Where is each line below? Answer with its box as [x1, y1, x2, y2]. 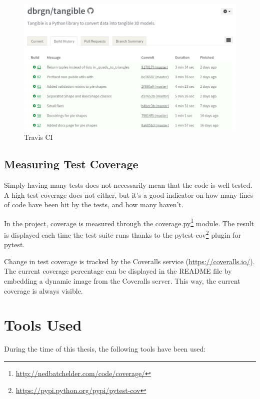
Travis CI [24, 132, 53, 142]
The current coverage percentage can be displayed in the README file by [4, 266, 232, 276]
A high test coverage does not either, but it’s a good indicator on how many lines [4, 189, 253, 200]
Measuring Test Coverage [4, 156, 138, 172]
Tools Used [4, 315, 82, 335]
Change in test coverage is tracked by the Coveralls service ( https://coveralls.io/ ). [4, 256, 255, 266]
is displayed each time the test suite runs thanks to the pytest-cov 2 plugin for [4, 228, 241, 240]
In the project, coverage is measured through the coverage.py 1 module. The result [4, 216, 254, 228]
